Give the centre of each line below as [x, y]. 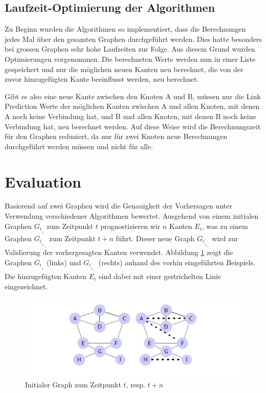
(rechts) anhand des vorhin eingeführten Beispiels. [177, 262]
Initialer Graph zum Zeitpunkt [73, 384]
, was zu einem [225, 226]
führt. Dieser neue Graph [155, 238]
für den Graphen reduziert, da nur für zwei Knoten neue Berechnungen [116, 136]
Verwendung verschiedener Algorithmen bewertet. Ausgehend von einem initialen [132, 216]
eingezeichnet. [26, 286]
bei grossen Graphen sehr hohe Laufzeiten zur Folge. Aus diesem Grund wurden [130, 49]
